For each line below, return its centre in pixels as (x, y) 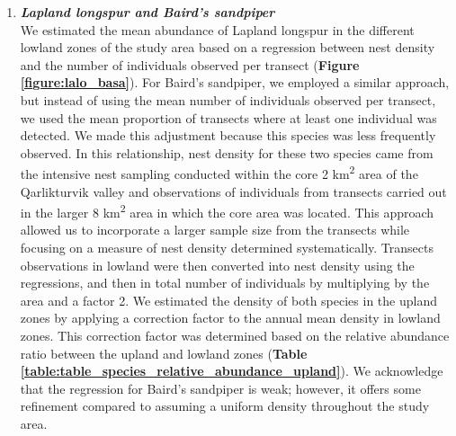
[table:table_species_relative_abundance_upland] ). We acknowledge (232, 371)
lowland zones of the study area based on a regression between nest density (228, 47)
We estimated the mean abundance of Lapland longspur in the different (217, 29)
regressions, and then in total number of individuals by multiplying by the (225, 283)
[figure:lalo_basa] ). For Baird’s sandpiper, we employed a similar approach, (235, 82)
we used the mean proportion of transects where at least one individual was (228, 117)
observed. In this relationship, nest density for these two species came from (227, 152)
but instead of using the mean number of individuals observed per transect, (228, 99)
